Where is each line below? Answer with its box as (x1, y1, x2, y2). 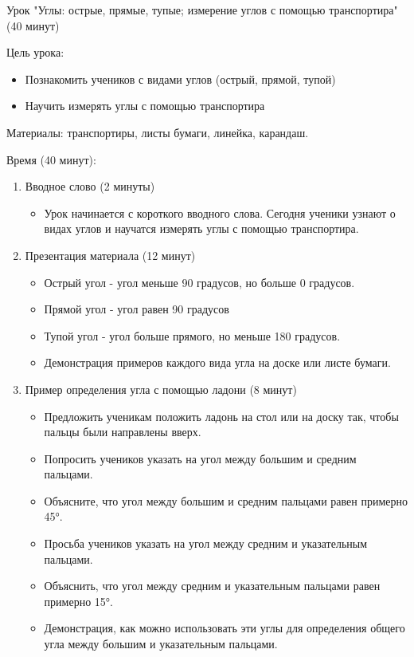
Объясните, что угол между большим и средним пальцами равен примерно (44, 492, 408, 509)
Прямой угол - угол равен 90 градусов (44, 301, 229, 317)
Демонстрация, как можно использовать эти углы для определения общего (44, 620, 405, 636)
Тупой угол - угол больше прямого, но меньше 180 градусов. (44, 327, 341, 344)
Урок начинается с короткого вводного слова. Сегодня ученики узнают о (44, 204, 396, 221)
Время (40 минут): (6, 151, 96, 167)
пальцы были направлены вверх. (44, 423, 201, 440)
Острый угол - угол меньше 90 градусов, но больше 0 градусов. (44, 273, 355, 290)
